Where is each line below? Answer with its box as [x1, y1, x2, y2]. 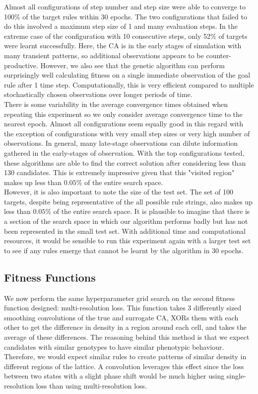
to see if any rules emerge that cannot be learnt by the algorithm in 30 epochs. [4, 245, 244, 255]
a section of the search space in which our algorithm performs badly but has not [4, 216, 248, 226]
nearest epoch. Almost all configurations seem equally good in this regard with [4, 118, 243, 129]
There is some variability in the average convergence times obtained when [4, 98, 228, 109]
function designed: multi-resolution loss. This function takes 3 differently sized [4, 302, 242, 313]
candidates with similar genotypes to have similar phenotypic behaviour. [4, 341, 224, 352]
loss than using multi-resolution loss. [36, 380, 147, 391]
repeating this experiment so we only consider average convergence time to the [4, 108, 243, 119]
